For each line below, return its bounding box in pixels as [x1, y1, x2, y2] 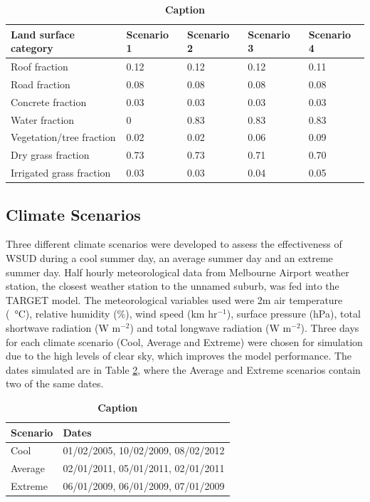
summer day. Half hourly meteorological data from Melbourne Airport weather [6, 264, 349, 279]
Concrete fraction [11, 94, 87, 109]
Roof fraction [11, 59, 68, 74]
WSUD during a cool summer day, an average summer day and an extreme [6, 250, 333, 265]
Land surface [11, 26, 75, 41]
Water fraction [11, 112, 75, 127]
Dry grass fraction [11, 147, 90, 162]
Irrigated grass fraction [11, 165, 111, 180]
